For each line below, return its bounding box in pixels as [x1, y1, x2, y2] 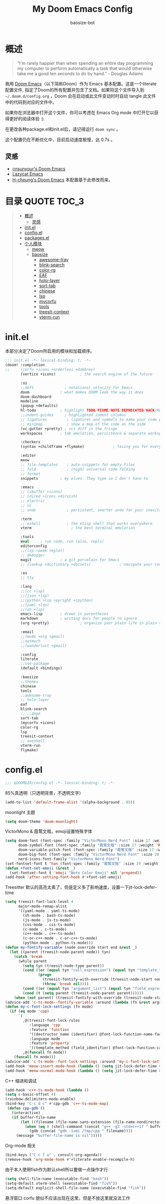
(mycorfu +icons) [20, 720, 56, 725]
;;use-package [20, 661, 50, 666]
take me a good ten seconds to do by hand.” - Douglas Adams [17, 70, 143, 77]
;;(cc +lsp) [20, 589, 45, 594]
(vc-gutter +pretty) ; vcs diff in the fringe [20, 426, 118, 431]
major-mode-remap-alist [18, 904, 67, 909]
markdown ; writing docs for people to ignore [20, 616, 137, 621]
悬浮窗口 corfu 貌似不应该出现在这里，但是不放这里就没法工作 [5, 1195, 131, 1201]
